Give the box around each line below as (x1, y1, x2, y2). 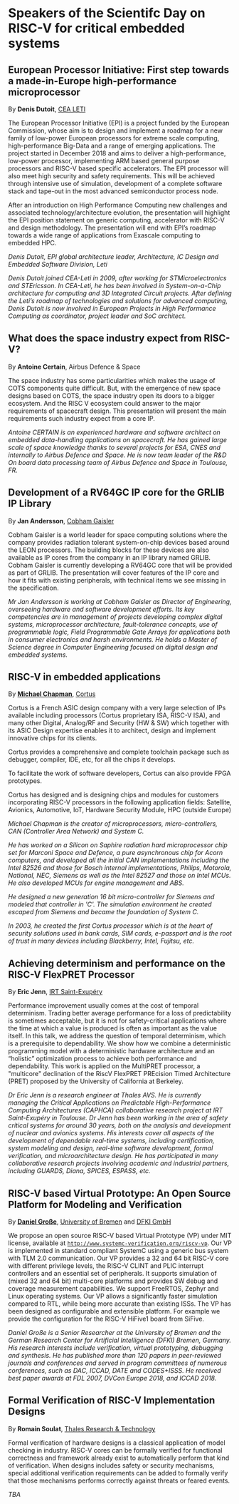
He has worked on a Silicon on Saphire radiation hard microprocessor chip (8, 841, 228, 849)
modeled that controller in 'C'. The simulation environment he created (8, 900, 212, 909)
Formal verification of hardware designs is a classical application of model (8, 1438, 226, 1447)
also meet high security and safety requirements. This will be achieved (8, 172, 216, 180)
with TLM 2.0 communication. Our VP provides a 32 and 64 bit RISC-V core (8, 1254, 230, 1263)
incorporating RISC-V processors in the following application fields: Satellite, (8, 798, 232, 807)
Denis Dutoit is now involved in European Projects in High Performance (8, 305, 216, 312)
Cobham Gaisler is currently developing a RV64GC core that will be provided (8, 561, 233, 569)
